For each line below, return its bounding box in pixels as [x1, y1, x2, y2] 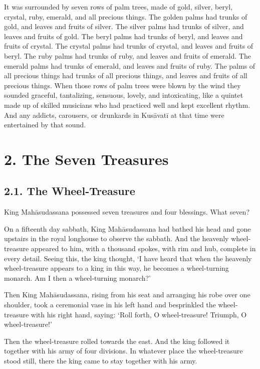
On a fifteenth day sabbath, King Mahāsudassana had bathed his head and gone [4, 223, 251, 234]
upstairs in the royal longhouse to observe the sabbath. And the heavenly [4, 233, 229, 244]
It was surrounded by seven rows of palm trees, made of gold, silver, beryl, [4, 2, 233, 12]
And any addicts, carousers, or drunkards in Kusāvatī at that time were [4, 109, 224, 120]
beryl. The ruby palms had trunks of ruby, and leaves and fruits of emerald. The [4, 50, 251, 61]
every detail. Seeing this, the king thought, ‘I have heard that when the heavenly [4, 253, 252, 263]
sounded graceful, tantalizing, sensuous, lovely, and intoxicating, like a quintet [4, 90, 243, 100]
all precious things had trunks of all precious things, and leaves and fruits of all [4, 70, 247, 81]
